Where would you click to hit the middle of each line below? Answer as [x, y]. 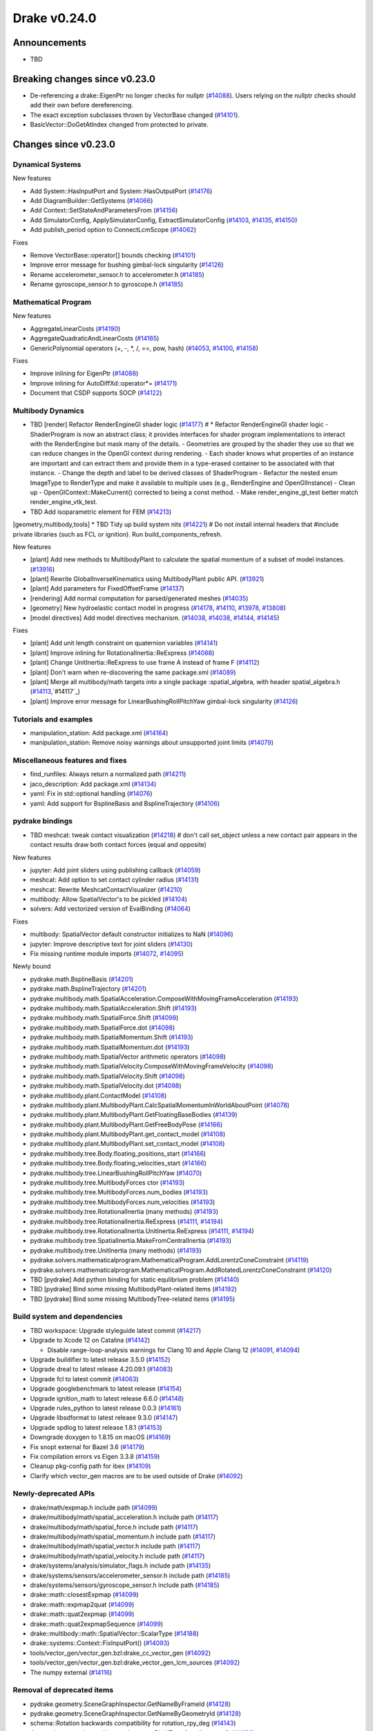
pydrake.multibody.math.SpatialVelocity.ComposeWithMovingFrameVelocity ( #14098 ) [152, 1066]
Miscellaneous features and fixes [70, 760]
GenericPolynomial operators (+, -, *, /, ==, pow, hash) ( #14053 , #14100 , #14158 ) [144, 348]
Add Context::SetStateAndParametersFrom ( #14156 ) [104, 210]
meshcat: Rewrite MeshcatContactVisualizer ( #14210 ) [106, 889]
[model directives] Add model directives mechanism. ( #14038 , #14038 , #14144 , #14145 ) [155, 618]
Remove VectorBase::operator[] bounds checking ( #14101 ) [113, 255]
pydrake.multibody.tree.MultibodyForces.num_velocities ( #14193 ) [123, 1202]
